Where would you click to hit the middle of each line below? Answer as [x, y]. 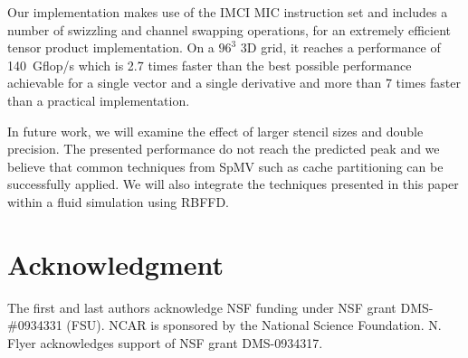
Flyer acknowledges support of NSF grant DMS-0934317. [165, 342]
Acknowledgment [115, 264]
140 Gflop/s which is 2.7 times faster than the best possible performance [210, 65]
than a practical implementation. [99, 100]
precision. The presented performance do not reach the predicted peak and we [224, 149]
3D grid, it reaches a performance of [340, 47]
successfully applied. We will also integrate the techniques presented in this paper [233, 184]
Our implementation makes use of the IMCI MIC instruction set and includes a [228, 12]
